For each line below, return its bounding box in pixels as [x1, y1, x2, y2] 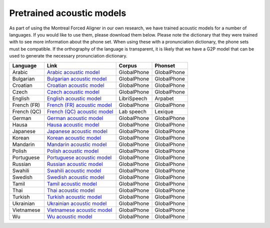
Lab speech [118, 108, 147, 115]
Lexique [154, 108, 173, 115]
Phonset [154, 62, 175, 69]
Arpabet [154, 95, 174, 102]
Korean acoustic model [46, 134, 101, 141]
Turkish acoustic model [46, 193, 102, 200]
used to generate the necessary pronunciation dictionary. [9, 53, 127, 59]
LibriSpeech [118, 95, 147, 102]
